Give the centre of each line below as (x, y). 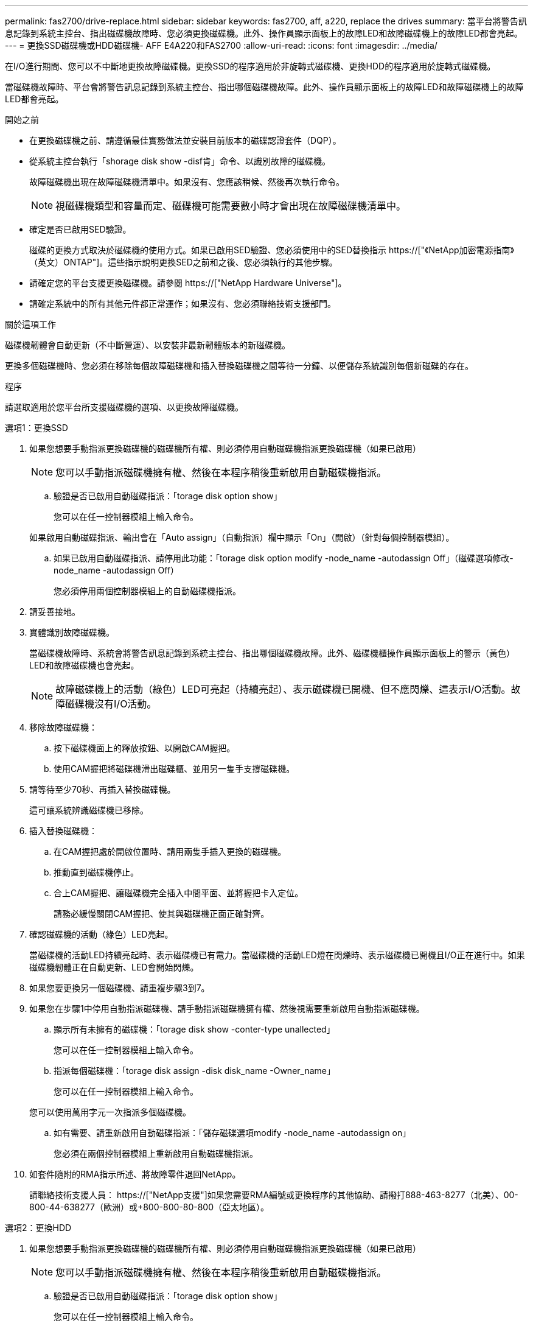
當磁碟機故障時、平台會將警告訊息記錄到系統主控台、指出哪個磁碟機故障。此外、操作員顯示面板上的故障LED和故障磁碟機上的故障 (264, 87)
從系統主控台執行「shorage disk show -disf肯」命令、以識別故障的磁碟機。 (180, 161)
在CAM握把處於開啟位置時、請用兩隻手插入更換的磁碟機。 (170, 851)
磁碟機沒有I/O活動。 (111, 704)
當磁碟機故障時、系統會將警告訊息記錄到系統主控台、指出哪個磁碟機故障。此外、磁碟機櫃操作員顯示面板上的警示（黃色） (272, 653)
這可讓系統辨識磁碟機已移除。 (89, 810)
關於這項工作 (30, 324)
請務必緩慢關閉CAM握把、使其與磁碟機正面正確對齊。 (162, 914)
